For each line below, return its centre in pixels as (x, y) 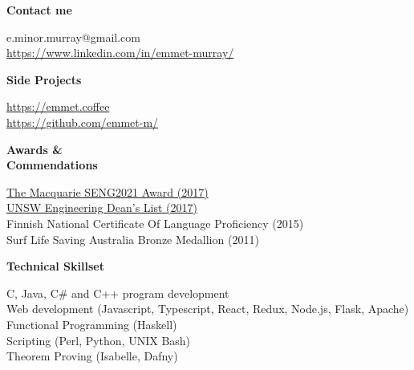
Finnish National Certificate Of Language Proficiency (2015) (155, 223)
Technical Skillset (55, 266)
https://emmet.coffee (58, 106)
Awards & (34, 149)
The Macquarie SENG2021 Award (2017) (108, 191)
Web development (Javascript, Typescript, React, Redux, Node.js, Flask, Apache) (208, 309)
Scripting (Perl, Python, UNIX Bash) (99, 340)
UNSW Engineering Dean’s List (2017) (102, 207)
